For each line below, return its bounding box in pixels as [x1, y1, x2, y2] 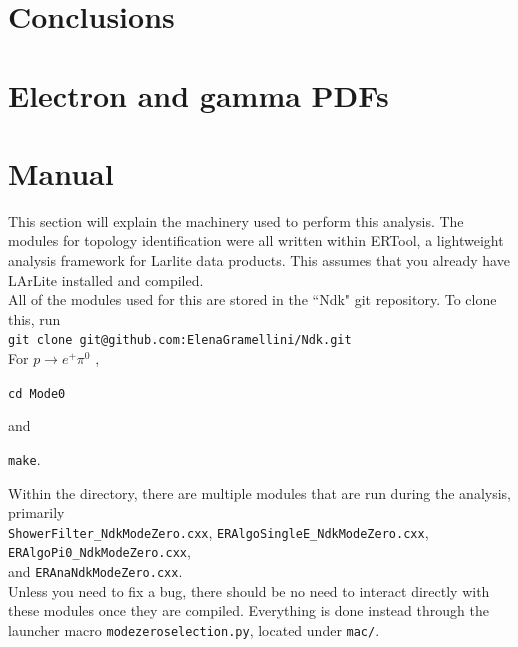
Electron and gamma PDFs [8, 74, 389, 115]
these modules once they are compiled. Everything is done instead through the [8, 600, 489, 621]
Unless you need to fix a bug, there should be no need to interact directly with [8, 580, 490, 601]
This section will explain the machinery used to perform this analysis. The [8, 210, 464, 231]
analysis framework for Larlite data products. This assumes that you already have [8, 250, 510, 271]
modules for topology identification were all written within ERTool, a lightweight [8, 230, 504, 251]
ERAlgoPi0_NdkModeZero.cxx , [8, 541, 191, 562]
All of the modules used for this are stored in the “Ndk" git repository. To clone [8, 289, 497, 310]
